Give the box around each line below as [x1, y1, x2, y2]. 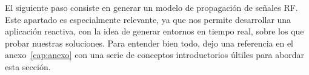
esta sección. [5, 60, 51, 73]
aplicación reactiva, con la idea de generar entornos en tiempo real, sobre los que [5, 25, 304, 37]
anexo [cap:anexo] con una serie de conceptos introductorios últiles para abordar [5, 48, 305, 61]
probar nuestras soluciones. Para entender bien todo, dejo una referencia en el [5, 36, 294, 49]
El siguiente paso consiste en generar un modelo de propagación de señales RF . [5, 1, 298, 13]
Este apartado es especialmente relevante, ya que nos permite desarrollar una [5, 13, 291, 25]
